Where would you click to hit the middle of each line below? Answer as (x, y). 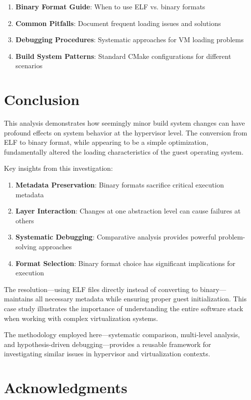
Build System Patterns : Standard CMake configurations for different (123, 56)
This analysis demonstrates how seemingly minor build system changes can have (125, 123)
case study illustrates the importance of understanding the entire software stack (124, 308)
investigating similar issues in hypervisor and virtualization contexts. (107, 354)
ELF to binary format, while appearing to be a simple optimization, (106, 142)
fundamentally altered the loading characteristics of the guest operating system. (124, 151)
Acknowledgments (66, 387)
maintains (19, 299)
